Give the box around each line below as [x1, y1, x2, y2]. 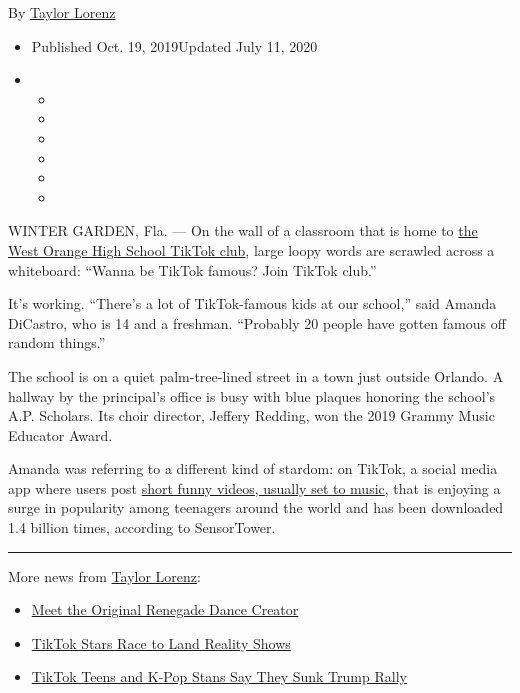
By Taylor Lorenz [8, 2, 116, 22]
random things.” [8, 332, 106, 353]
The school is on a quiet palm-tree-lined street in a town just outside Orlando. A [8, 365, 504, 386]
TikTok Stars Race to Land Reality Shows [31, 632, 291, 653]
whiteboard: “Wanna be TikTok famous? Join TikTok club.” [8, 259, 377, 280]
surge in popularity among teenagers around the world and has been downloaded [8, 497, 504, 518]
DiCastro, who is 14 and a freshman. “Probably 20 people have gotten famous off [8, 312, 506, 333]
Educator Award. [8, 424, 113, 445]
